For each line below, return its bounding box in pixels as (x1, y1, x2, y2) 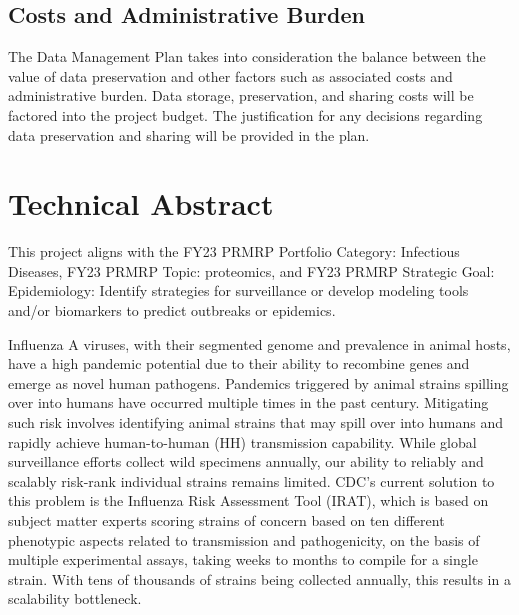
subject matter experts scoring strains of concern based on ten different (8, 510, 445, 531)
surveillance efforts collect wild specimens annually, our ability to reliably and (8, 451, 484, 472)
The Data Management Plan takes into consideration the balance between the (8, 46, 486, 67)
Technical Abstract (8, 183, 274, 224)
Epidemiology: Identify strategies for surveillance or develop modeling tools (8, 280, 469, 301)
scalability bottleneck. (8, 588, 142, 609)
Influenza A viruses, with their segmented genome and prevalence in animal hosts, (8, 333, 511, 354)
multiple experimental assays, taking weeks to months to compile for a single (8, 549, 478, 570)
